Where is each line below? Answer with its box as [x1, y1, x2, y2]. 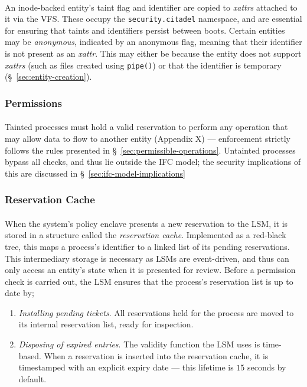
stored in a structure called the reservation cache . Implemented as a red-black [5, 229, 286, 241]
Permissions [5, 95, 62, 110]
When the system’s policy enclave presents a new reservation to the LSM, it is [5, 217, 288, 229]
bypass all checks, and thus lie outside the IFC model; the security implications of [5, 155, 301, 168]
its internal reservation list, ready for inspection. [18, 318, 194, 330]
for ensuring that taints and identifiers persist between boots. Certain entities [5, 24, 285, 36]
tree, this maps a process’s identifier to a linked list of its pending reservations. [5, 240, 290, 252]
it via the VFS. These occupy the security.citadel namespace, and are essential [5, 12, 302, 25]
